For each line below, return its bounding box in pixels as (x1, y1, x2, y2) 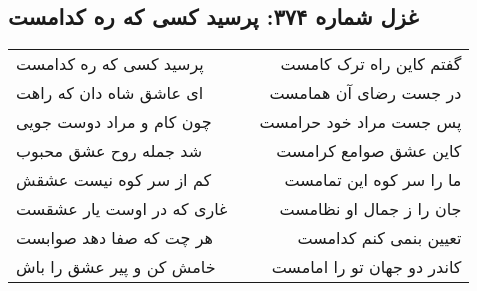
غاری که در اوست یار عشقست (16, 197, 228, 221)
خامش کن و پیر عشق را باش (16, 255, 216, 279)
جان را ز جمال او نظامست (279, 197, 462, 221)
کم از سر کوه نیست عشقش (16, 168, 212, 192)
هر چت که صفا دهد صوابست (16, 226, 213, 250)
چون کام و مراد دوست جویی (16, 110, 212, 134)
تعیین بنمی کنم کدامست (297, 226, 462, 250)
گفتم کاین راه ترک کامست (280, 52, 462, 76)
